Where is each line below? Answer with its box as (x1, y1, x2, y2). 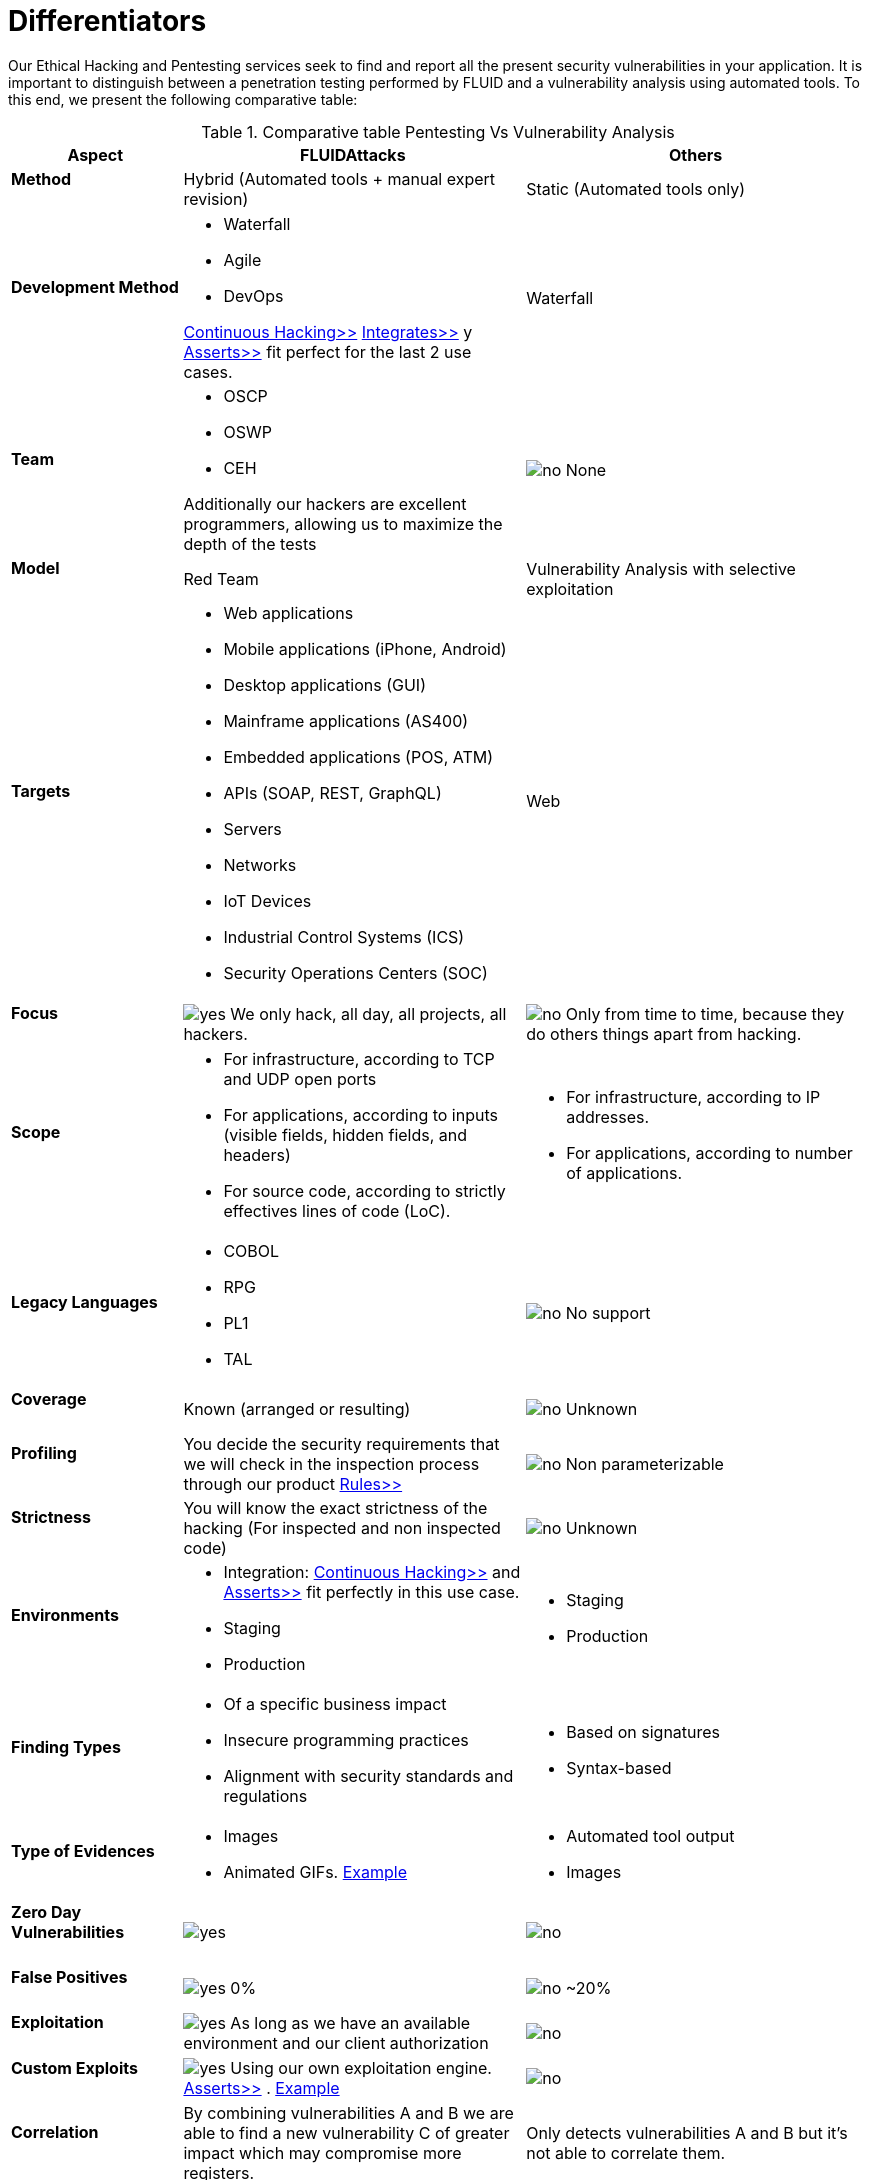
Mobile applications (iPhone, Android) (223, 639, 507, 660)
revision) (183, 189, 249, 210)
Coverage (11, 1388, 87, 1409)
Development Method (11, 277, 179, 298)
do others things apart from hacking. (526, 1023, 802, 1044)
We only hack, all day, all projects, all (230, 1003, 507, 1024)
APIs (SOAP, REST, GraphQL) (223, 783, 442, 804)
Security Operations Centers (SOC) (223, 963, 488, 984)
